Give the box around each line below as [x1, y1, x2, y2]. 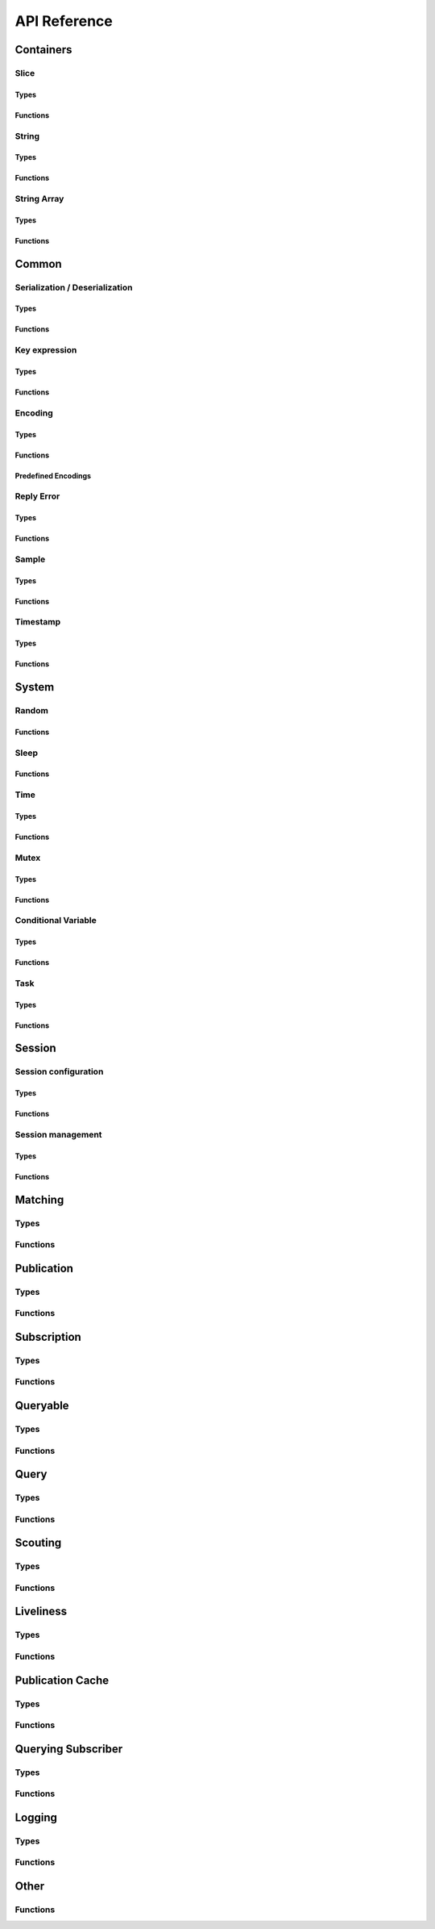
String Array [14, 194, 64, 205]
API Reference [14, 12, 113, 30]
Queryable [14, 1399, 69, 1413]
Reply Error [14, 491, 60, 502]
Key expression [14, 344, 77, 356]
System [14, 680, 55, 694]
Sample [14, 553, 46, 565]
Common [14, 257, 62, 270]
